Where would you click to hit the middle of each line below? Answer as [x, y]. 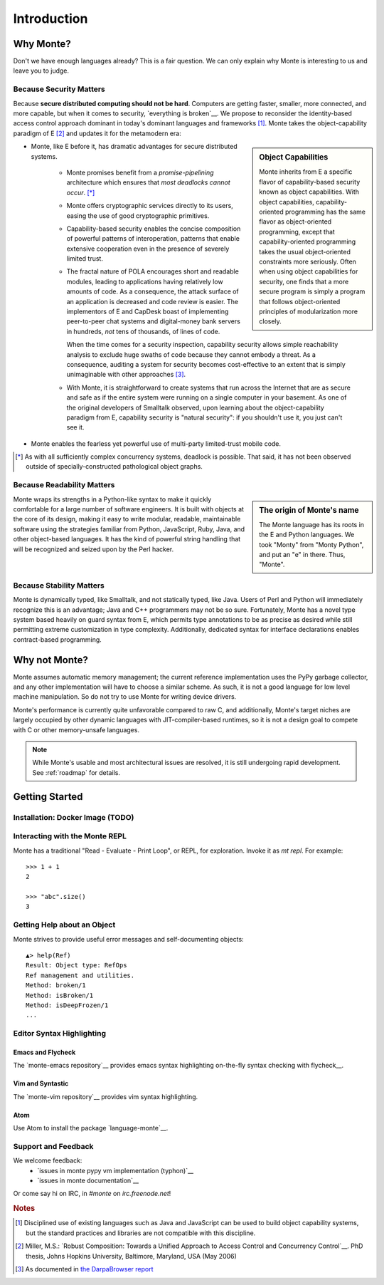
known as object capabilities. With [309, 192]
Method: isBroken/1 [60, 995]
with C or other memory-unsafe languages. [76, 729]
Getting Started [48, 797]
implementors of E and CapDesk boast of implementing [148, 312]
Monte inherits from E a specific [306, 172]
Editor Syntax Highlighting [60, 1034]
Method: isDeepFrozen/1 [67, 1005]
